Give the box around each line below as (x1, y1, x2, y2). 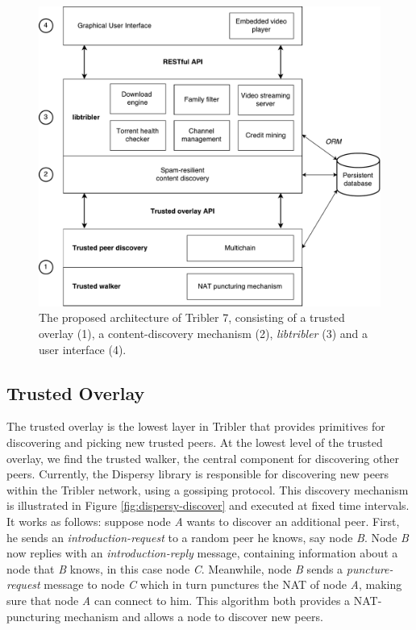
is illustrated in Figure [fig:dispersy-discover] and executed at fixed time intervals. (6, 497, 410, 514)
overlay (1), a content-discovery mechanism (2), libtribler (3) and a (39, 325, 368, 342)
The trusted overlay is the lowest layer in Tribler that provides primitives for (6, 418, 385, 435)
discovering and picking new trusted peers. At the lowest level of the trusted (6, 434, 383, 450)
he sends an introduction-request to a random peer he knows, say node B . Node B (6, 528, 409, 545)
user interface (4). (39, 340, 127, 357)
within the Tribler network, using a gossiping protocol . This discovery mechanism (6, 481, 409, 498)
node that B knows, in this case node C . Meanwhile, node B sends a (6, 560, 343, 577)
